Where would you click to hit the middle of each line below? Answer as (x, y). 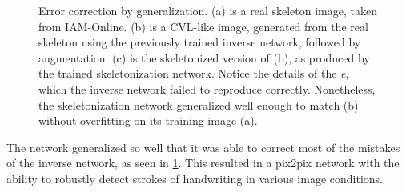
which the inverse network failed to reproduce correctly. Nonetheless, (207, 88)
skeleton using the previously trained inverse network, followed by (200, 42)
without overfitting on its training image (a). (148, 120)
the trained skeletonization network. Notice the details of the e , (194, 73)
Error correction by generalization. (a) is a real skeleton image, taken (208, 10)
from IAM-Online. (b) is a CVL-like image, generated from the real (203, 26)
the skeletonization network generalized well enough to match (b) (199, 104)
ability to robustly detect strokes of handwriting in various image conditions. (195, 178)
